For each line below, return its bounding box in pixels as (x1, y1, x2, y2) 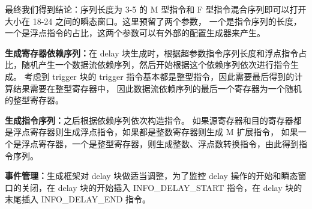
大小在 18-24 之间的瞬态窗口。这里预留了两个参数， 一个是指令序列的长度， (5, 14, 302, 27)
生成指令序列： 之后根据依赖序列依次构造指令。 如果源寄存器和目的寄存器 (5, 114, 293, 126)
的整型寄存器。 (5, 94, 64, 106)
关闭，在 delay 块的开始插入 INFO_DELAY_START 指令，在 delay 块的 (21, 181, 302, 193)
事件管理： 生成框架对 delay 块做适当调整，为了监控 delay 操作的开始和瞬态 (5, 169, 298, 182)
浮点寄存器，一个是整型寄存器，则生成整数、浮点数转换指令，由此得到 (21, 137, 299, 150)
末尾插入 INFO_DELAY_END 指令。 (5, 193, 151, 205)
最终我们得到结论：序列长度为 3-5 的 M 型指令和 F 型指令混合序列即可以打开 (5, 3, 307, 15)
